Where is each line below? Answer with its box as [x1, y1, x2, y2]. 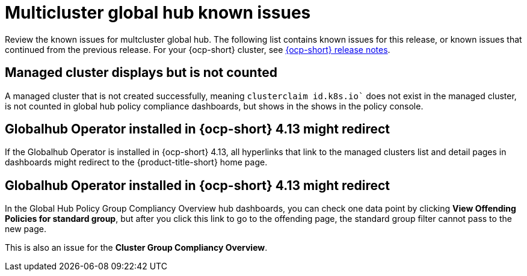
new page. [5, 224, 46, 235]
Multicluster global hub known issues [5, 2, 311, 23]
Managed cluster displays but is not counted [5, 65, 277, 81]
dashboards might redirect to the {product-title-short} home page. [5, 157, 268, 168]
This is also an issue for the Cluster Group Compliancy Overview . [5, 242, 268, 253]
